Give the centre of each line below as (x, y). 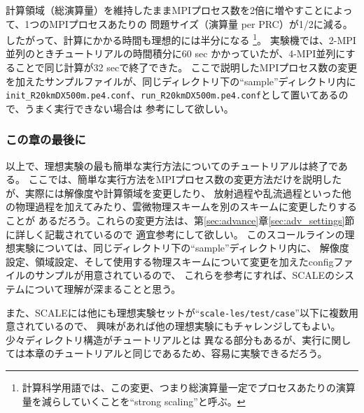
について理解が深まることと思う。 (103, 289)
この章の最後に (46, 139)
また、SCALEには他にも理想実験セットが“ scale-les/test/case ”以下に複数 (177, 312)
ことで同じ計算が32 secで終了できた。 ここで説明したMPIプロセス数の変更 (186, 67)
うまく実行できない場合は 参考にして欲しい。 (129, 108)
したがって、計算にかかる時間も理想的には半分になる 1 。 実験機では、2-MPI (181, 39)
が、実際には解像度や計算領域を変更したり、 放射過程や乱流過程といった (174, 193)
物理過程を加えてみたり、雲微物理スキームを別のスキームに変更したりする (186, 206)
